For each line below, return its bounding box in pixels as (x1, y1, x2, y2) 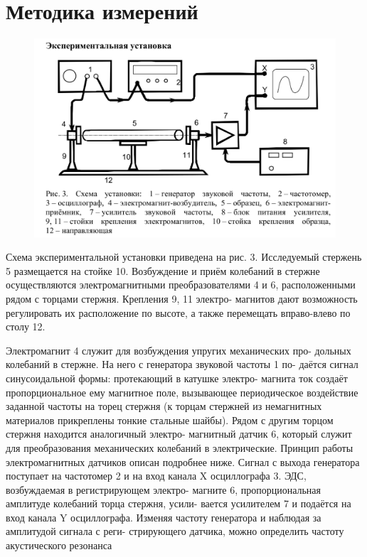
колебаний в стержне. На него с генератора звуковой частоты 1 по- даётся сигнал (6, 357, 358, 372)
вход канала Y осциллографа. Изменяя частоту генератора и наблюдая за (6, 509, 321, 524)
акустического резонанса (6, 538, 112, 553)
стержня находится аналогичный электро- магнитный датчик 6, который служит (6, 426, 352, 441)
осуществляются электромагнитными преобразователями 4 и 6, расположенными (6, 277, 356, 292)
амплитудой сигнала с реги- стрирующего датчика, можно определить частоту (6, 524, 344, 539)
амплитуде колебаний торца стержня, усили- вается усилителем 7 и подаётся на (6, 496, 351, 511)
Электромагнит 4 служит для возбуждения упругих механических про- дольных (6, 342, 351, 357)
